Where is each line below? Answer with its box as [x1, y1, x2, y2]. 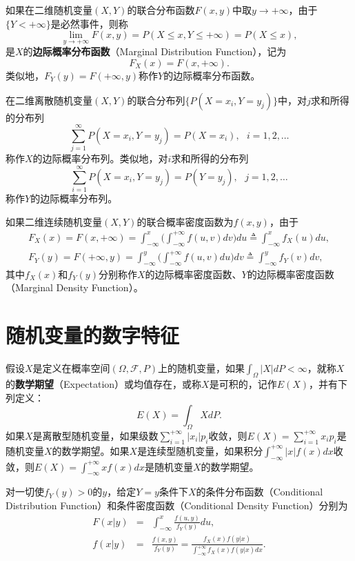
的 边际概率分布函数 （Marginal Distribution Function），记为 [23, 44, 287, 59]
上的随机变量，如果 [158, 361, 245, 375]
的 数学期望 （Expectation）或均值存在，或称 [6, 376, 202, 391]
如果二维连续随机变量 [6, 214, 102, 228]
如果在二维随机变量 [6, 3, 92, 17]
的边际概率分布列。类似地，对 [32, 151, 168, 166]
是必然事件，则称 [50, 16, 128, 30]
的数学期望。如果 [52, 443, 130, 457]
